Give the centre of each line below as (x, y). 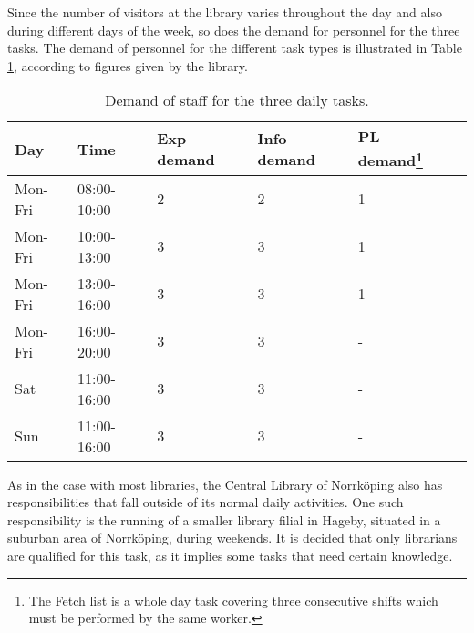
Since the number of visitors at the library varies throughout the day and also (225, 12)
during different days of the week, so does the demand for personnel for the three (234, 30)
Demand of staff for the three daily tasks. (237, 100)
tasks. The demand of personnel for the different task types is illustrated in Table (235, 48)
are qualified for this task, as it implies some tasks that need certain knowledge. (230, 556)
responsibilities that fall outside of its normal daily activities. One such (206, 502)
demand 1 (390, 159)
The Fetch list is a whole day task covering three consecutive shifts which (233, 600)
